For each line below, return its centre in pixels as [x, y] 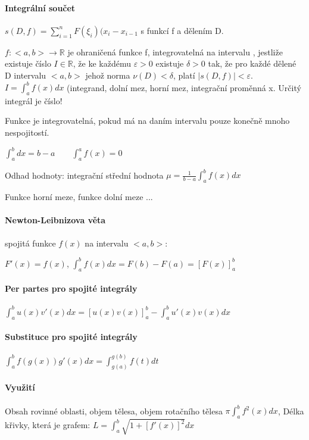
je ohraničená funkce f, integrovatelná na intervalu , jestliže [175, 52]
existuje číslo [28, 63]
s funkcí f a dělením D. [182, 30]
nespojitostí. [27, 132]
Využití [20, 387]
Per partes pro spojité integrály [71, 288]
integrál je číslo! [34, 100]
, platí [184, 75]
